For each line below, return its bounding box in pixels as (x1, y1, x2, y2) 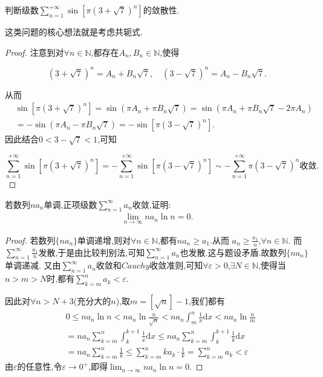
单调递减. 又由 (5, 259, 61, 272)
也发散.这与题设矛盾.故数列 (180, 245, 287, 258)
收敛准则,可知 (149, 259, 203, 272)
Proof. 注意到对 (5, 45, 64, 58)
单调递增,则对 (77, 233, 131, 246)
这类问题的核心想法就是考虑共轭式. (5, 25, 143, 38)
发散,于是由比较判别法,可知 (38, 245, 145, 258)
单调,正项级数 (44, 198, 97, 210)
